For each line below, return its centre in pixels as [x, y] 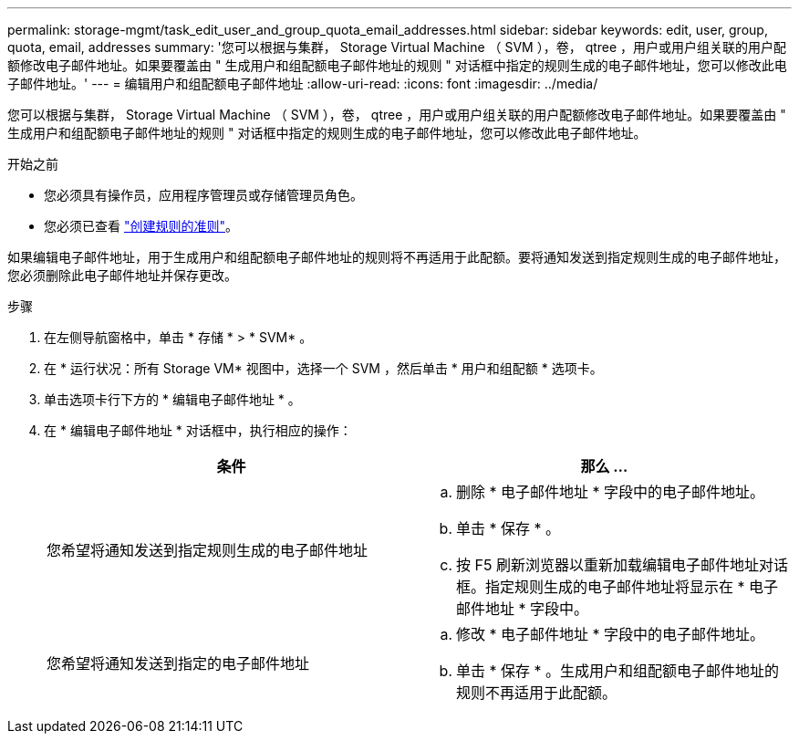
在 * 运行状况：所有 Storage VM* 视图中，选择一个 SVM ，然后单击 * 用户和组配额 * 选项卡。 [323, 368]
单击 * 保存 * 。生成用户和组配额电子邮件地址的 [618, 671]
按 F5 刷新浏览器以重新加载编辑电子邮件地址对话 [622, 565]
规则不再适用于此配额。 [537, 693]
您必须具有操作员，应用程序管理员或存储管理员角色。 [203, 195]
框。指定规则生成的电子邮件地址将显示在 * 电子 [617, 587]
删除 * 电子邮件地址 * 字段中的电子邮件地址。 [611, 492]
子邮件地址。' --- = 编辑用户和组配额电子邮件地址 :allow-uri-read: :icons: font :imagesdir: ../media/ [303, 83]
